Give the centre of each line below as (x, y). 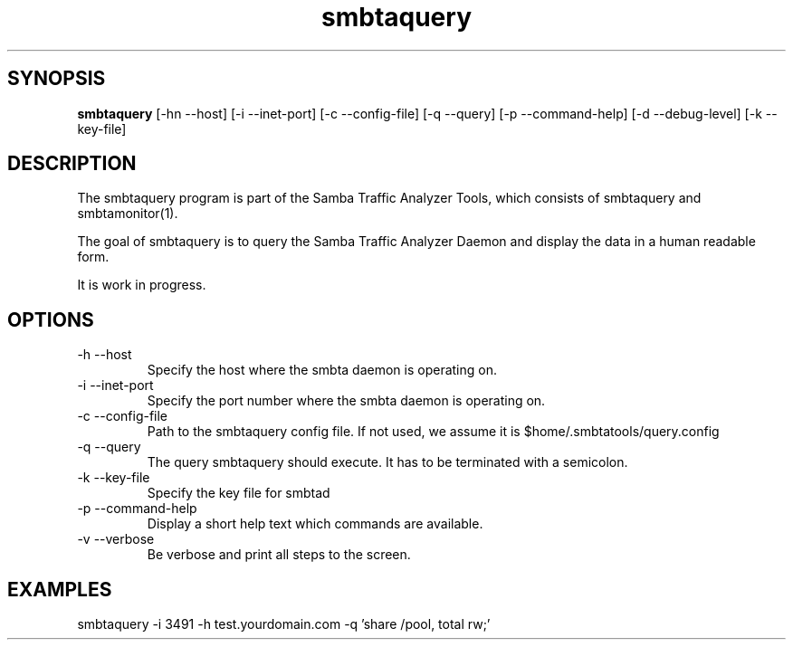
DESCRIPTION (72, 164)
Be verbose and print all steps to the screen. (279, 555)
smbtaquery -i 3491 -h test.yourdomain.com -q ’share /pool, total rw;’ (284, 624)
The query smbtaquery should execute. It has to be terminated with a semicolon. (387, 462)
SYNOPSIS (57, 79)
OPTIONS (51, 319)
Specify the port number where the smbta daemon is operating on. (346, 401)
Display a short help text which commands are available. (315, 524)
